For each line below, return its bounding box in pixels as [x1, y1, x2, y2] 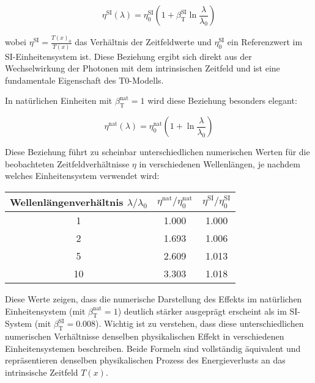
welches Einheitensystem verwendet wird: [5, 169, 160, 182]
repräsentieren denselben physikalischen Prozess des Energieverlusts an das [5, 354, 286, 367]
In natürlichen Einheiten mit [5, 94, 113, 107]
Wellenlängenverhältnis [10, 194, 124, 209]
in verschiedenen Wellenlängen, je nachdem [139, 157, 300, 170]
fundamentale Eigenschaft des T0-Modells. [5, 73, 164, 86]
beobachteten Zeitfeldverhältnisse [5, 157, 130, 170]
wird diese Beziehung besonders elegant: [147, 94, 297, 107]
